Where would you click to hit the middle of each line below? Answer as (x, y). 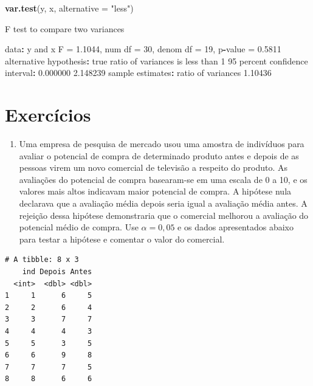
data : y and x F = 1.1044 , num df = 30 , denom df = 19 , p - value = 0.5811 (143, 49)
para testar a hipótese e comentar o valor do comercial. (122, 239)
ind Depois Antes (57, 272)
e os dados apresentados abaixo (236, 227)
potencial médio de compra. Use (79, 227)
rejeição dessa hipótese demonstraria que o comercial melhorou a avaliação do (164, 215)
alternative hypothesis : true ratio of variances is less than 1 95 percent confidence (156, 60)
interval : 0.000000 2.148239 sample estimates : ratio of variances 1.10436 (138, 73)
